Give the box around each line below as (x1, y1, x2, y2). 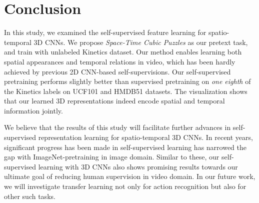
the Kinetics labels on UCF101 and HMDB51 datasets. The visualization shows (4, 85, 247, 96)
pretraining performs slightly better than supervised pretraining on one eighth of (4, 76, 251, 86)
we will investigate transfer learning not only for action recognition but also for (4, 181, 246, 191)
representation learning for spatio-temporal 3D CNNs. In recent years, (38, 132, 253, 142)
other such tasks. (4, 190, 55, 201)
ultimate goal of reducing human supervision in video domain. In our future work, (4, 171, 255, 181)
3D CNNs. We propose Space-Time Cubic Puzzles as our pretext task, (33, 36, 248, 47)
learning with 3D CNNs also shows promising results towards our (38, 161, 238, 171)
